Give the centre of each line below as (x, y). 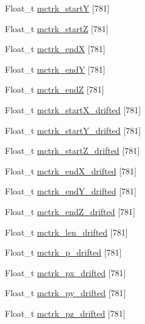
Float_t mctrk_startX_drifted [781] (73, 109)
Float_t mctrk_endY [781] (55, 69)
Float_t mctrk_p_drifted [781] (63, 252)
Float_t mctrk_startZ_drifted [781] (72, 150)
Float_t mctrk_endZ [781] (55, 89)
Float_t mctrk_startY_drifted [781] (73, 130)
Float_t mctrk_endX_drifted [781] (71, 170)
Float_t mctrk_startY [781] (57, 8)
